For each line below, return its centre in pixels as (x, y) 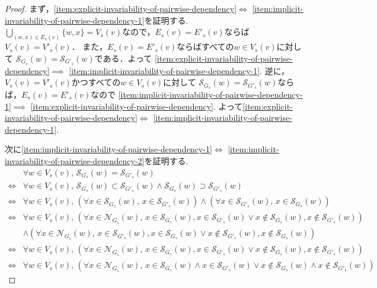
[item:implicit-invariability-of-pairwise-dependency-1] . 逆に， (179, 70)
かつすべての (96, 82)
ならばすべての (205, 47)
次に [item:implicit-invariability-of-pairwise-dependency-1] (108, 149)
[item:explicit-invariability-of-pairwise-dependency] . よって (137, 106)
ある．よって (127, 58)
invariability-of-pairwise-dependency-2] (75, 160)
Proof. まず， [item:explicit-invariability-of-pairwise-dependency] (121, 8)
